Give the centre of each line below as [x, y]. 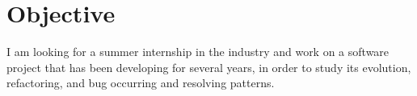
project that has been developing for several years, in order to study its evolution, [209, 67]
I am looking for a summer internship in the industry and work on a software [198, 52]
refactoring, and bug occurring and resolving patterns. [141, 83]
